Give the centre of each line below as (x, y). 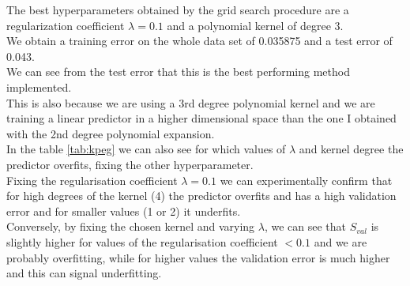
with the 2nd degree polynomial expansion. (111, 133)
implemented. (39, 87)
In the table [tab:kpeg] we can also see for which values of (146, 149)
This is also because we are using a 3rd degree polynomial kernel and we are (191, 102)
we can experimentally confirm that (306, 180)
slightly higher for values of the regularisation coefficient (142, 241)
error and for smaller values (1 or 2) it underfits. (124, 211)
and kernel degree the (351, 149)
